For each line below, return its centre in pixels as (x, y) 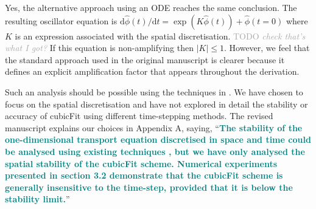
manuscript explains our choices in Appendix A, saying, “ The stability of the (154, 127)
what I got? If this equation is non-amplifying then (99, 48)
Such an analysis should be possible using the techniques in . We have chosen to (154, 91)
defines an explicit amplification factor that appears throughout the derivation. (152, 71)
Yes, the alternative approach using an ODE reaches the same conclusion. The (151, 7)
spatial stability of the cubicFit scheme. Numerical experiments (141, 163)
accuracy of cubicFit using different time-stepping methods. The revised (139, 116)
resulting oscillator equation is (61, 20)
